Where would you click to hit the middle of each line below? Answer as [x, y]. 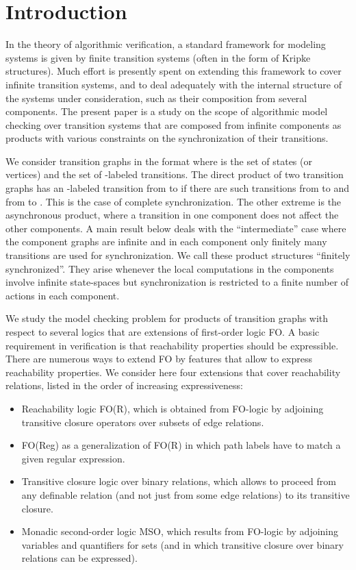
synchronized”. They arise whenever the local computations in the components [170, 268]
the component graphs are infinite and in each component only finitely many [166, 241]
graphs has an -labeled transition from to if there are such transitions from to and [178, 188]
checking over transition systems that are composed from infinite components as [174, 124]
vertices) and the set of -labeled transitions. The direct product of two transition [175, 174]
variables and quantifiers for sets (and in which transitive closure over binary [182, 544]
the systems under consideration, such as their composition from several [156, 98]
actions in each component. [63, 295]
